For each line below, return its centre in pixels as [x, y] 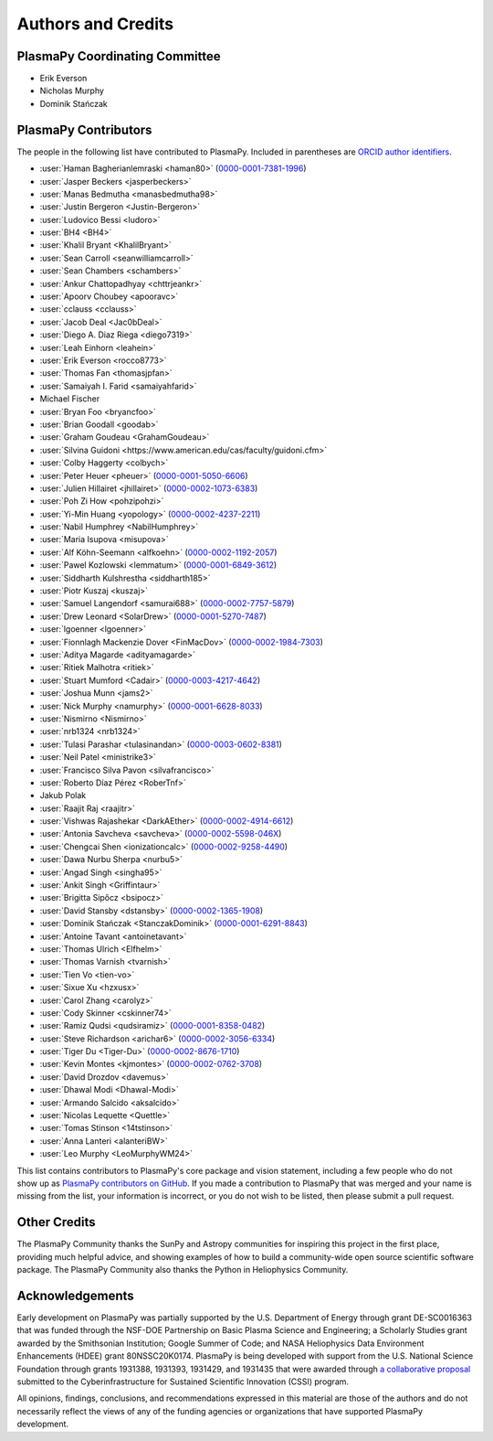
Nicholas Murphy [72, 91]
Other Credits [56, 1222]
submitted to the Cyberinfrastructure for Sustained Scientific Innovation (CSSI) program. [183, 1382]
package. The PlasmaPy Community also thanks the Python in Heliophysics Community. [183, 1270]
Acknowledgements [75, 1295]
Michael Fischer [70, 399]
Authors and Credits [95, 24]
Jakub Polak [63, 795]
